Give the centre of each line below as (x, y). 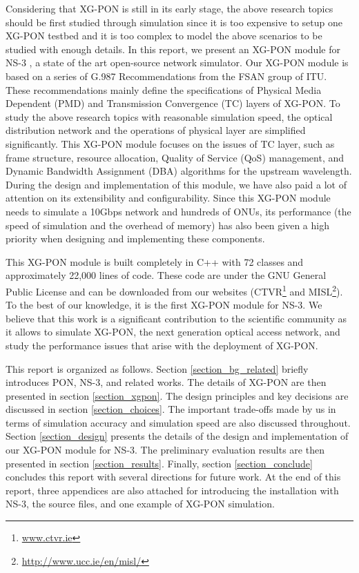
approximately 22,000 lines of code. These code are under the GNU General (166, 275)
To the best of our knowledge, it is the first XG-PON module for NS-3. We (164, 305)
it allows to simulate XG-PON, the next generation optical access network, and (173, 332)
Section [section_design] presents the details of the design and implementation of (177, 436)
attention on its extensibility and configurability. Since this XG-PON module (168, 198)
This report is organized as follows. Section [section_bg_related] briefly (157, 368)
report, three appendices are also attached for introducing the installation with (172, 490)
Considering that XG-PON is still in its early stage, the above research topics (169, 8)
